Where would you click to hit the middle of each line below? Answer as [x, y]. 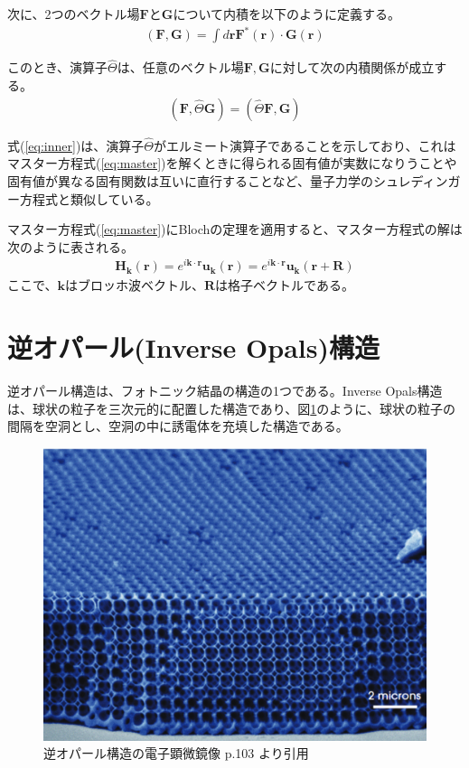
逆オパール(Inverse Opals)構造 [193, 347]
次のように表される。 [70, 246]
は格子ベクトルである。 [285, 285]
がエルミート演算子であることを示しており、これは [305, 145]
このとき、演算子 [58, 67]
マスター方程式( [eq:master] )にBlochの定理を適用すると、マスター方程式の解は [235, 229]
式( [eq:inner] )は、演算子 [76, 145]
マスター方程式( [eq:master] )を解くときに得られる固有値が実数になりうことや [232, 163]
